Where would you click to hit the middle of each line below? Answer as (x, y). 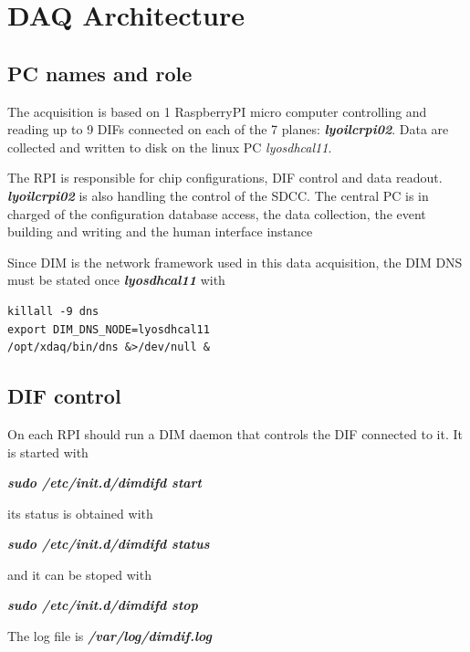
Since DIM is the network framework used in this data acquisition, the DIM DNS (235, 262)
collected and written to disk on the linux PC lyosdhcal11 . (170, 147)
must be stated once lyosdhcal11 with (116, 280)
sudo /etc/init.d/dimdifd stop (103, 605)
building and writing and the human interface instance (160, 231)
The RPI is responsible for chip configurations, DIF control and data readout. (225, 178)
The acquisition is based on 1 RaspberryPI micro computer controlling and (217, 111)
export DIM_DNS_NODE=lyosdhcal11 (109, 329)
